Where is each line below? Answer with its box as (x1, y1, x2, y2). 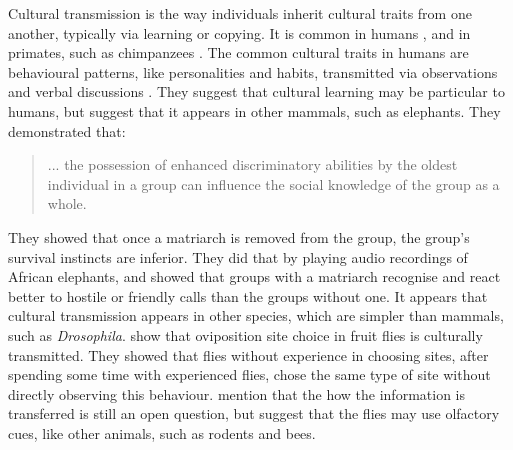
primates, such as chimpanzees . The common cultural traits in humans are (8, 42, 469, 63)
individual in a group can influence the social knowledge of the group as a (47, 173, 500, 194)
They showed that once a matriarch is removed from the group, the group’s (8, 226, 470, 247)
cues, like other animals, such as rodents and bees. (8, 422, 316, 443)
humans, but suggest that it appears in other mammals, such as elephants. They (8, 100, 501, 121)
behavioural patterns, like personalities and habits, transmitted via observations (8, 61, 498, 82)
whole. (47, 193, 87, 214)
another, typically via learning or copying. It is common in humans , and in (8, 22, 471, 43)
